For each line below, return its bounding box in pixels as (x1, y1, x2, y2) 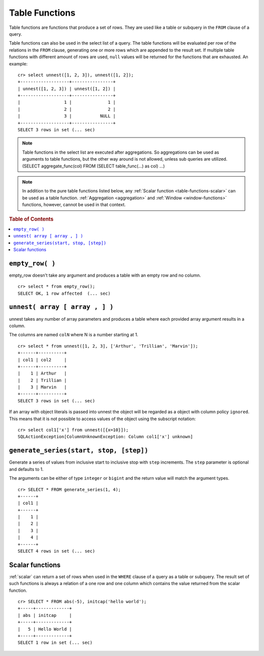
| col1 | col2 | (18, 357, 67, 362)
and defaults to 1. (9, 466, 44, 472)
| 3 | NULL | (18, 113, 116, 119)
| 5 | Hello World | (18, 626, 72, 632)
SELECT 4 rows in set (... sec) (18, 548, 95, 554)
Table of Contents (9, 215, 54, 222)
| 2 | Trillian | (18, 377, 67, 383)
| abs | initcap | (18, 612, 72, 618)
